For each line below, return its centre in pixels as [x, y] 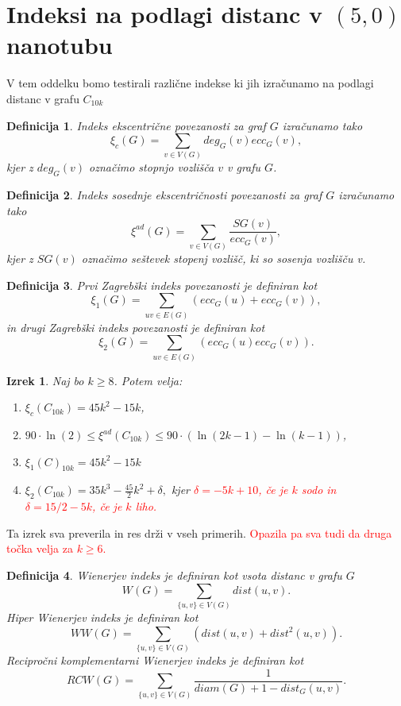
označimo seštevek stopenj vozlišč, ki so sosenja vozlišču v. [224, 258]
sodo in [319, 490]
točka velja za [40, 548]
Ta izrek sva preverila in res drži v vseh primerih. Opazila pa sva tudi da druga [199, 532]
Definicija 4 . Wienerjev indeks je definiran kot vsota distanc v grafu [174, 575]
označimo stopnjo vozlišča [152, 167]
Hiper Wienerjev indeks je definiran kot [102, 617]
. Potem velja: [148, 380]
